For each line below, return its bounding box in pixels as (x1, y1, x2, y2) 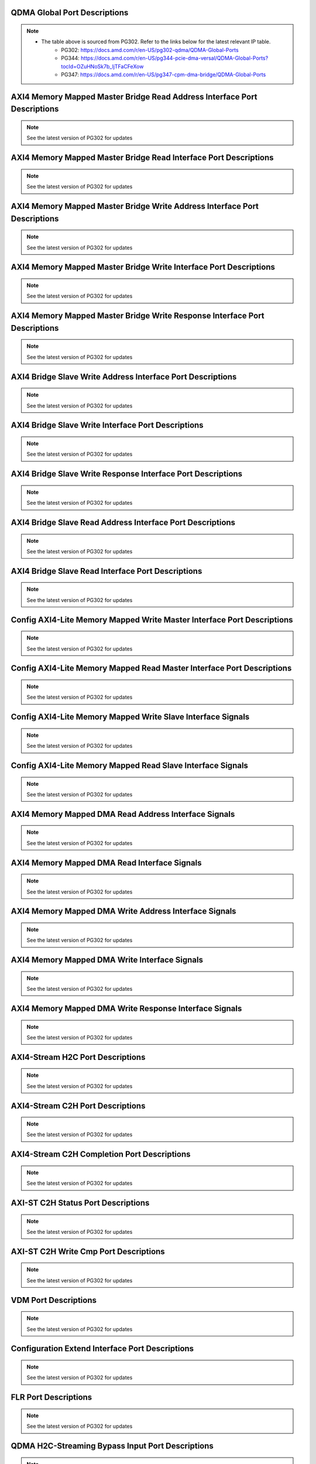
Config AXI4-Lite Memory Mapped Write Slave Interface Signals (11, 712, 250, 722)
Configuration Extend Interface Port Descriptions (11, 1344, 194, 1354)
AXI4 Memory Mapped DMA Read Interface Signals (11, 858, 202, 868)
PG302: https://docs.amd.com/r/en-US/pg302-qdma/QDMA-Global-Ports (61, 46, 239, 53)
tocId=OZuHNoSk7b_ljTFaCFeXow (61, 63, 144, 70)
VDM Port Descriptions (11, 1295, 97, 1305)
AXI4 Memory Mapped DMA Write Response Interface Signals (11, 1003, 242, 1013)
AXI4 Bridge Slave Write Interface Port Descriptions (11, 420, 204, 430)
